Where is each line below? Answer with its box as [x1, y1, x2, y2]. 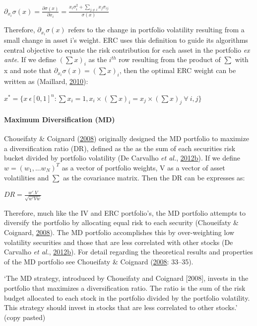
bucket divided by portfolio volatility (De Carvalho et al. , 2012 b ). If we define [4, 153, 240, 163]
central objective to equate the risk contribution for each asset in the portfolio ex [4, 44, 250, 55]
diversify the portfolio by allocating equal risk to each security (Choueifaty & [4, 217, 239, 228]
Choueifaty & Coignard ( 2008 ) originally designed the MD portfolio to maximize [4, 133, 249, 144]
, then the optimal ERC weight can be [119, 65, 236, 76]
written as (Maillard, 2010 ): [4, 76, 88, 86]
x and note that [4, 65, 52, 76]
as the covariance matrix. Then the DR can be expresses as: [63, 172, 245, 182]
